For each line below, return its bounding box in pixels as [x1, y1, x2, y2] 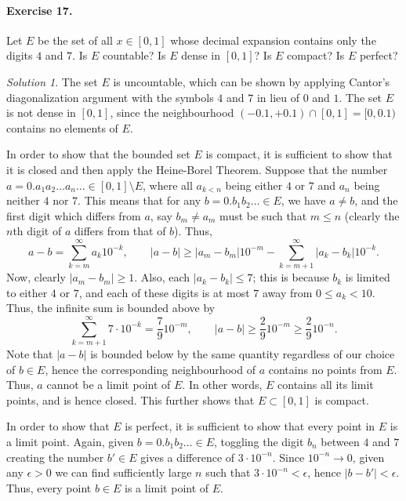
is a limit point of [125, 479, 209, 496]
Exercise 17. [6, 2, 73, 18]
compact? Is [287, 47, 345, 64]
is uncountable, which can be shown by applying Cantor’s [113, 73, 390, 89]
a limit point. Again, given [6, 433, 134, 449]
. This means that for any [78, 192, 201, 209]
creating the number [6, 448, 104, 465]
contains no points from [268, 361, 382, 377]
